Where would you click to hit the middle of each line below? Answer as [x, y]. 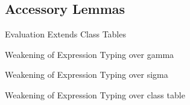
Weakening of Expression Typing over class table [95, 94]
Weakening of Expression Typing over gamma [90, 54]
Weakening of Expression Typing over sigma [87, 75]
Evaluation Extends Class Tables [65, 34]
